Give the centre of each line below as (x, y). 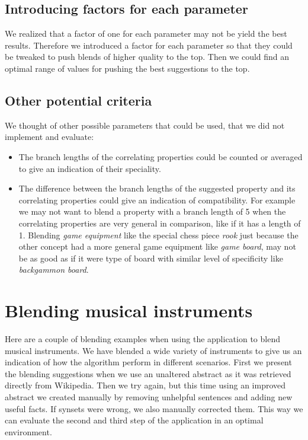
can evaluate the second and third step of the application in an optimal (134, 420)
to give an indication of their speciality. (90, 168)
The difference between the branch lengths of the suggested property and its (157, 188)
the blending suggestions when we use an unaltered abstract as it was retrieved (148, 373)
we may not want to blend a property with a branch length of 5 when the (152, 211)
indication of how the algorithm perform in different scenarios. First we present (148, 362)
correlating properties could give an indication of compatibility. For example (157, 200)
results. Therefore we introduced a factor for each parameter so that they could (149, 45)
